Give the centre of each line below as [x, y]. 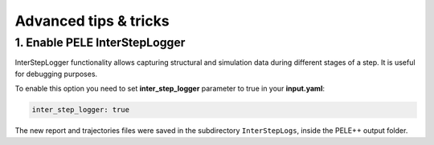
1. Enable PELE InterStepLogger [100, 42]
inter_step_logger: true [81, 110]
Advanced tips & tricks [92, 21]
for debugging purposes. [56, 74]
